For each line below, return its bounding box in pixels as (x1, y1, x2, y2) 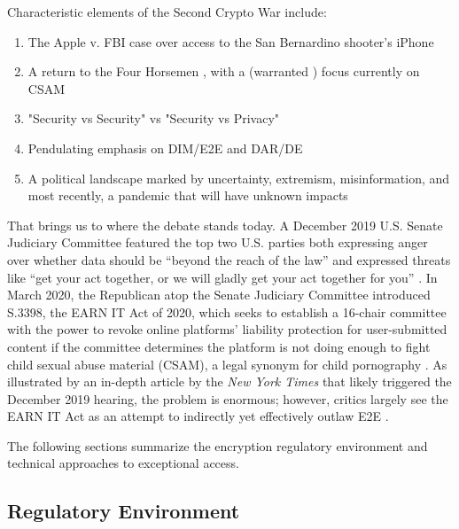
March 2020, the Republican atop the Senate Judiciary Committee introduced (7, 285, 431, 304)
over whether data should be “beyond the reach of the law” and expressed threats (7, 250, 451, 268)
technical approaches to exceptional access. (7, 454, 239, 472)
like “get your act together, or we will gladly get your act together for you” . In (7, 268, 438, 286)
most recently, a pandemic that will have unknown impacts (27, 186, 348, 205)
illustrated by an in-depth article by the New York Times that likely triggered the (7, 372, 452, 391)
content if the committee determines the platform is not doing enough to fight (7, 337, 431, 355)
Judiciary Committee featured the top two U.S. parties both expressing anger (7, 233, 428, 252)
